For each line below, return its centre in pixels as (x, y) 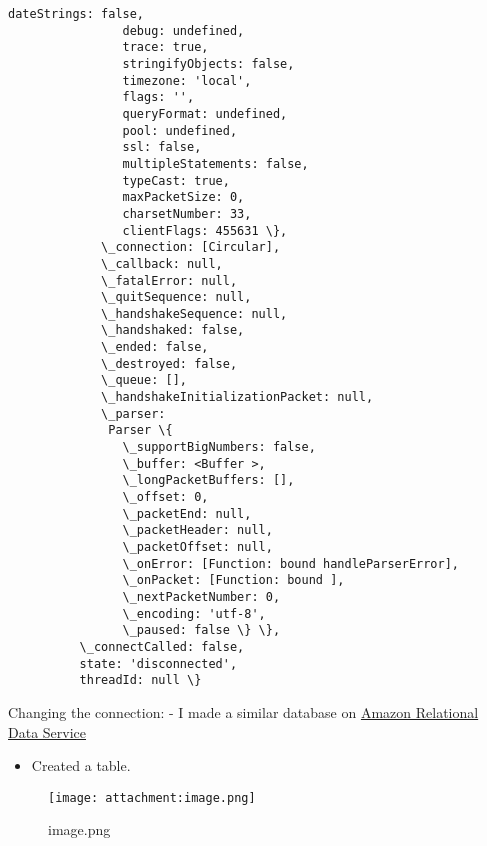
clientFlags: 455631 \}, (205, 230)
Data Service (47, 731)
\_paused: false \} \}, (201, 630)
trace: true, (165, 47)
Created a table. (81, 765)
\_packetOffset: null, (197, 547)
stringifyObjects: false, (208, 63)
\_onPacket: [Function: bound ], (233, 580)
